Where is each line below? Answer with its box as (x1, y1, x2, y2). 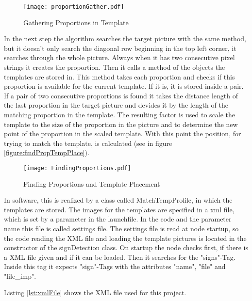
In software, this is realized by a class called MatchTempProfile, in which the (4, 195, 233, 205)
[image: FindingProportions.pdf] (23, 164, 131, 172)
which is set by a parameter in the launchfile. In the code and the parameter (4, 214, 232, 224)
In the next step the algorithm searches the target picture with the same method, (4, 33, 246, 44)
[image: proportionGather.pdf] (23, 3, 124, 10)
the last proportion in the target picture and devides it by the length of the (4, 100, 228, 110)
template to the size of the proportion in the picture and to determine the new (4, 119, 238, 129)
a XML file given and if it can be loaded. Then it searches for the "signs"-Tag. (4, 252, 235, 262)
